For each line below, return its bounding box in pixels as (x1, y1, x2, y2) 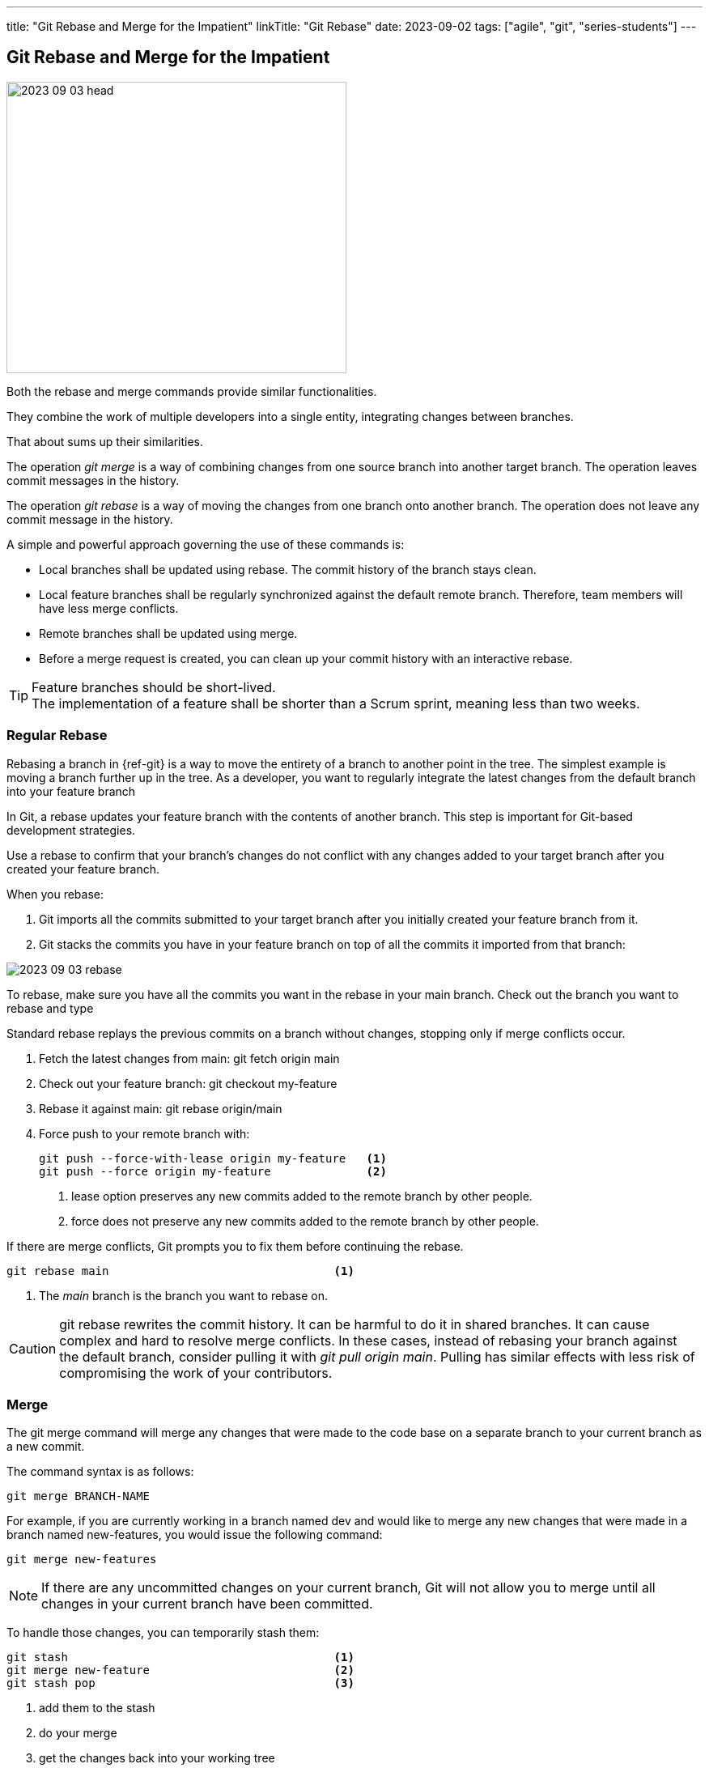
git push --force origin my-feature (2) (39, 1164, 387, 1178)
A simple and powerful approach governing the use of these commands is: (6, 537, 405, 551)
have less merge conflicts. (39, 601, 179, 615)
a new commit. (6, 1439, 85, 1454)
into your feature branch (6, 784, 136, 798)
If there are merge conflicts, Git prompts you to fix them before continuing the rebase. (6, 1239, 464, 1253)
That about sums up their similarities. (6, 434, 204, 448)
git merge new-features (6, 1553, 157, 1566)
